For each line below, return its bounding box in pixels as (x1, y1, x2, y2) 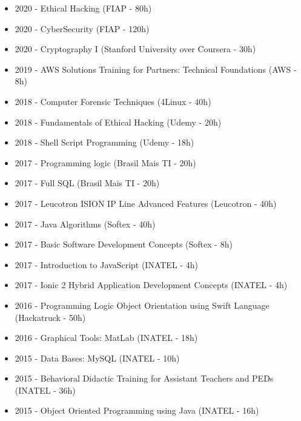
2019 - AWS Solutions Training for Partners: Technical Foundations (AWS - (15, 62, 297, 75)
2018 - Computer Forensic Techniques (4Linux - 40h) (15, 95, 211, 107)
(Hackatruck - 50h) (15, 311, 86, 323)
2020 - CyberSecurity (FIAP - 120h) (15, 22, 150, 35)
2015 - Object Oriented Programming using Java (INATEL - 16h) (15, 404, 259, 417)
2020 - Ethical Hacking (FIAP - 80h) (15, 2, 152, 14)
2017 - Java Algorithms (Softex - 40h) (15, 217, 156, 230)
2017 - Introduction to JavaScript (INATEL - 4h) (15, 258, 198, 271)
